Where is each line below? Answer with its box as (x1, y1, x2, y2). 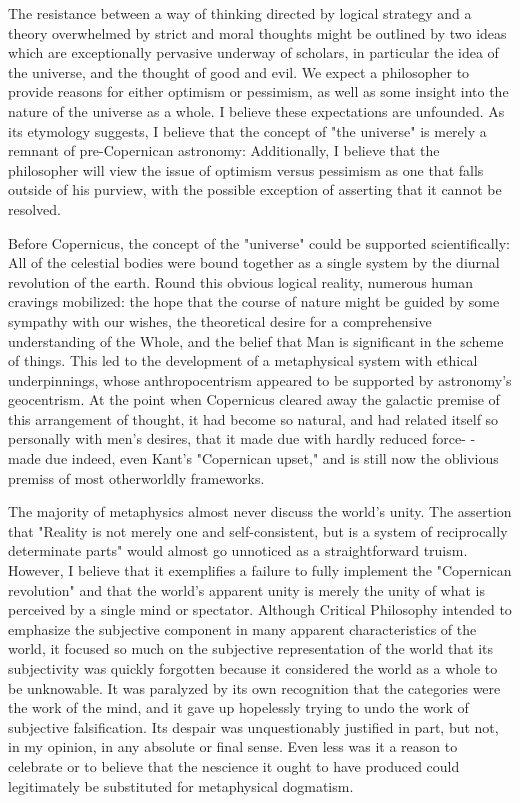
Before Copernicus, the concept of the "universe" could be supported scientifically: (8, 232, 510, 253)
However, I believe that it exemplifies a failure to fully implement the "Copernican (8, 560, 512, 581)
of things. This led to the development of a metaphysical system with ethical (8, 350, 478, 371)
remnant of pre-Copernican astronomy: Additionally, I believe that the (8, 140, 440, 161)
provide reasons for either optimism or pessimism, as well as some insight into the (8, 81, 509, 102)
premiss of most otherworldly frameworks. (8, 467, 265, 488)
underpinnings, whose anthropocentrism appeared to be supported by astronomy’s (8, 369, 512, 390)
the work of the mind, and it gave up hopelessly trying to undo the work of (8, 697, 469, 718)
